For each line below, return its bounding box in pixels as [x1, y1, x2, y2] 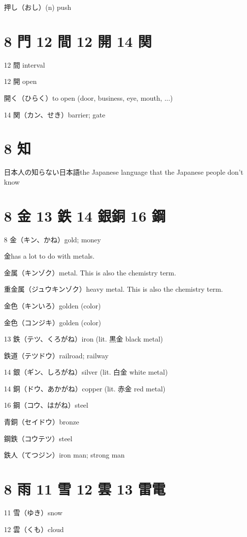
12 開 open [4, 76, 37, 86]
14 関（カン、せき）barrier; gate [4, 109, 106, 119]
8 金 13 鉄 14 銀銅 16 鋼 [4, 205, 166, 226]
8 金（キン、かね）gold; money [4, 234, 101, 244]
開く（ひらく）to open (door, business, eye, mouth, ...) [4, 92, 173, 103]
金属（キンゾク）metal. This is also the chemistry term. [4, 267, 176, 277]
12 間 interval [4, 59, 45, 70]
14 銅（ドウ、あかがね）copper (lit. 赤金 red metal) [4, 383, 166, 393]
